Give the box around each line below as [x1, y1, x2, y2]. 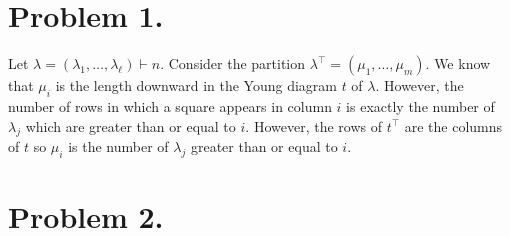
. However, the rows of [245, 115, 382, 136]
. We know [425, 53, 491, 74]
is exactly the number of [346, 95, 495, 116]
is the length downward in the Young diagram [55, 75, 337, 96]
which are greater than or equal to [25, 115, 236, 136]
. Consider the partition [160, 53, 306, 74]
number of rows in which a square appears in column [8, 95, 332, 116]
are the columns [404, 115, 503, 136]
